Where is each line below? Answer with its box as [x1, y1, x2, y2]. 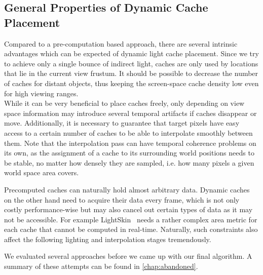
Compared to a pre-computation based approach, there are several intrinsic [4, 38, 238, 49]
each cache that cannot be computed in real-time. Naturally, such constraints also [4, 224, 258, 234]
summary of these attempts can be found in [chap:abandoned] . [4, 261, 198, 271]
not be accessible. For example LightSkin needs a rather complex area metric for [4, 214, 257, 224]
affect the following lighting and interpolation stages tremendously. [4, 233, 211, 244]
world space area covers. [4, 167, 79, 178]
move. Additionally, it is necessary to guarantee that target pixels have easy [4, 117, 240, 128]
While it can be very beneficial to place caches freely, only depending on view [4, 98, 245, 108]
